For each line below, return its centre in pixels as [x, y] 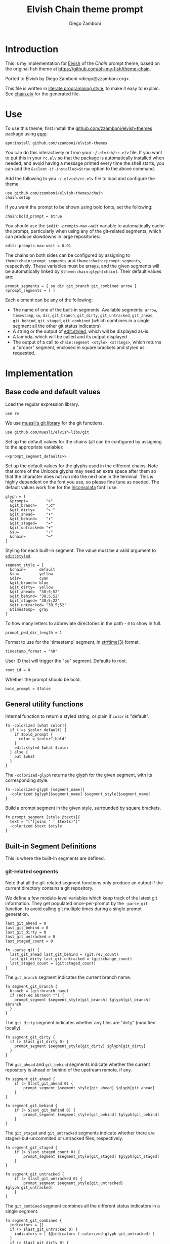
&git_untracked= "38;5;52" [38, 605]
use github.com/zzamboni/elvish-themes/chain [54, 193]
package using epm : [27, 133]
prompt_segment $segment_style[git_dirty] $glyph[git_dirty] [80, 1046]
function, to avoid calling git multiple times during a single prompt [73, 909]
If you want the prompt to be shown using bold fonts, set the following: [79, 207]
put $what [25, 757]
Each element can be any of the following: [49, 300]
